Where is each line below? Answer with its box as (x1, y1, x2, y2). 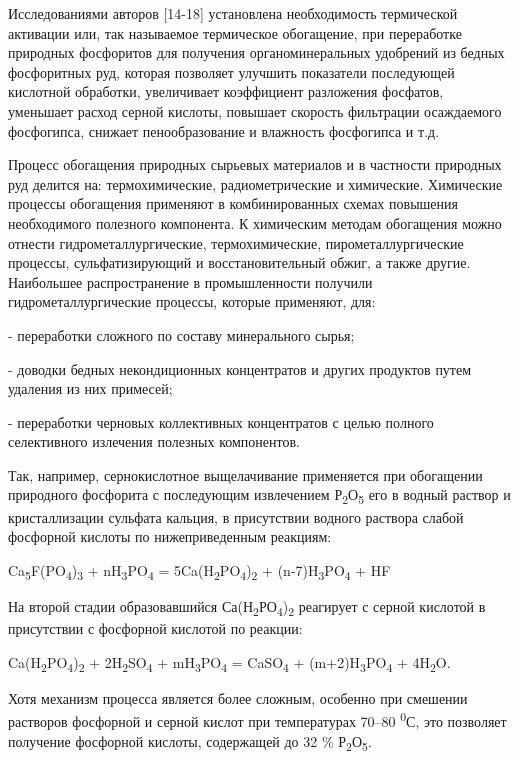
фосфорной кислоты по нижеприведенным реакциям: (8, 526, 332, 547)
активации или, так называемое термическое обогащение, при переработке (8, 22, 462, 43)
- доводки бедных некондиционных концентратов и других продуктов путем (8, 358, 472, 379)
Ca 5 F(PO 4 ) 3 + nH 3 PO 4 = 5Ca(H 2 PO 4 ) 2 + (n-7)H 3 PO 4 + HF (8, 559, 391, 583)
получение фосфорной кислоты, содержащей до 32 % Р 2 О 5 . (8, 730, 372, 754)
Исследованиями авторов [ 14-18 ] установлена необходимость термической (8, 3, 458, 23)
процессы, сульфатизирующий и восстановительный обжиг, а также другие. (8, 252, 471, 273)
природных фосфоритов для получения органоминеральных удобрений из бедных (8, 42, 505, 63)
